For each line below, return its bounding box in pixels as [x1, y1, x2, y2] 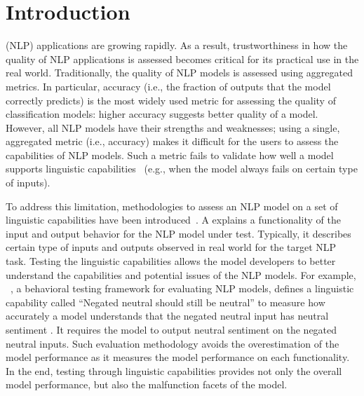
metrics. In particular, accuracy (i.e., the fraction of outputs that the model [6, 78, 331, 93]
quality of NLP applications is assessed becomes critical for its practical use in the [6, 51, 359, 66]
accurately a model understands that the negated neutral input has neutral [6, 308, 329, 323]
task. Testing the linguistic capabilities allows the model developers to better [6, 254, 336, 268]
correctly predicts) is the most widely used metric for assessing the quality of [6, 93, 336, 107]
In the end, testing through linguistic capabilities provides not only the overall [6, 363, 342, 378]
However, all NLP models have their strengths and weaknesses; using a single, [6, 120, 340, 135]
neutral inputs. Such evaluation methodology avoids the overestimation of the [6, 336, 339, 350]
